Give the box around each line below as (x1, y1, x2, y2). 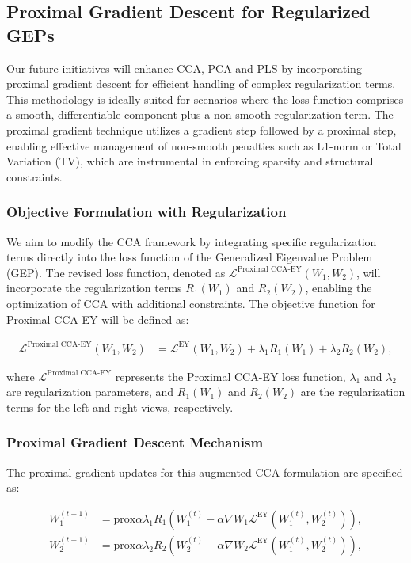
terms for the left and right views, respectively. (6, 398, 234, 415)
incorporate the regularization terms (6, 280, 182, 296)
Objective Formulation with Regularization (6, 202, 287, 222)
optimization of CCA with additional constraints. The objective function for (6, 295, 375, 311)
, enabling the (305, 280, 372, 296)
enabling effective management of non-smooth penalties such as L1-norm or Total (6, 137, 401, 154)
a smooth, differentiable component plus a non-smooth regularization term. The (6, 106, 394, 123)
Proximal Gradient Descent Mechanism (6, 432, 264, 452)
